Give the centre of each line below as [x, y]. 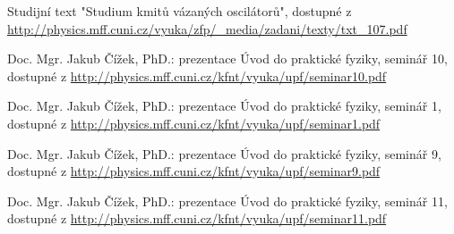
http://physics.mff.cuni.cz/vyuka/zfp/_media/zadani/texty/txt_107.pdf [207, 28]
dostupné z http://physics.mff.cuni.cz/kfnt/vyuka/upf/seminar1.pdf [194, 123]
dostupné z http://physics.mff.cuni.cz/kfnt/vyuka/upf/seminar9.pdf [194, 171]
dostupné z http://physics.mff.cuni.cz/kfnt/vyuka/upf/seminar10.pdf [197, 75]
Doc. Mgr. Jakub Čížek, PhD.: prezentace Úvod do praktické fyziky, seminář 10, [227, 58]
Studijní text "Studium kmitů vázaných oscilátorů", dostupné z [180, 11]
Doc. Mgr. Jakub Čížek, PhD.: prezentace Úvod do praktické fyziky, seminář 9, [224, 153]
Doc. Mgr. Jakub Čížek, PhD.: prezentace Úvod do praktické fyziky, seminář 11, [227, 201]
